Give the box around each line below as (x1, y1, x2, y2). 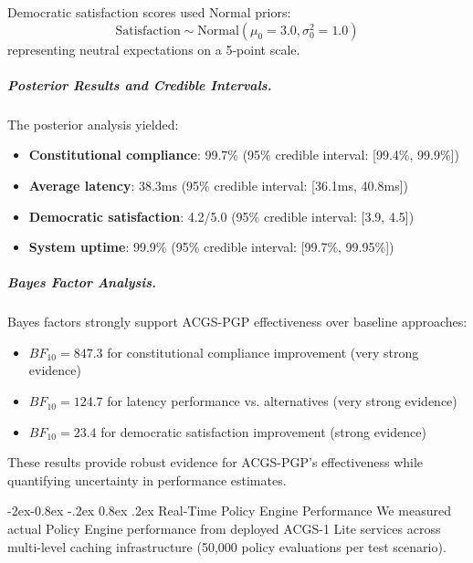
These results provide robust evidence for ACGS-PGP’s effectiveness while (7, 453, 424, 472)
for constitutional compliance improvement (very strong (107, 342, 419, 361)
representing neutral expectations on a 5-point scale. (7, 39, 300, 58)
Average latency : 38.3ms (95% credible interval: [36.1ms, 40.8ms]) (28, 175, 409, 194)
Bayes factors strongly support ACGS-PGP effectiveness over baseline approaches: (7, 312, 468, 331)
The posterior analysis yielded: (7, 114, 179, 133)
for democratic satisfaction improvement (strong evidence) (100, 422, 426, 441)
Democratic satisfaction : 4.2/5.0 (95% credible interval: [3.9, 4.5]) (28, 206, 415, 225)
